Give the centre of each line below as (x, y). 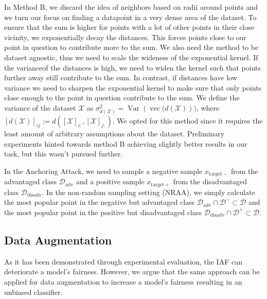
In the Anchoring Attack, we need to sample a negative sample (103, 171)
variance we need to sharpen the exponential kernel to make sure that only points (133, 87)
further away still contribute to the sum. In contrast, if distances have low (121, 77)
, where (208, 107)
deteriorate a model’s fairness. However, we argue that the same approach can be (132, 271)
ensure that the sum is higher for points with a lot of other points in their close (129, 27)
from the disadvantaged (210, 181)
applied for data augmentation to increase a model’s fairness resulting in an (123, 281)
